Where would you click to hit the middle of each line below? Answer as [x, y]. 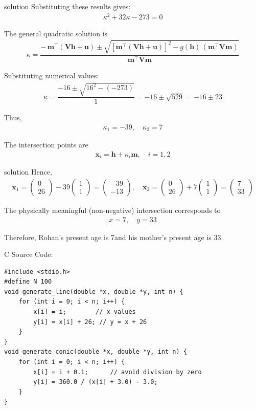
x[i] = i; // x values [85, 312]
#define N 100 [28, 282]
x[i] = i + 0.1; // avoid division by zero [118, 372]
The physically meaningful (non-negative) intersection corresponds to [112, 210]
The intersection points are [46, 145]
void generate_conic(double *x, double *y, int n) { [96, 352]
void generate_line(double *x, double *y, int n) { [94, 292]
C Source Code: [29, 254]
